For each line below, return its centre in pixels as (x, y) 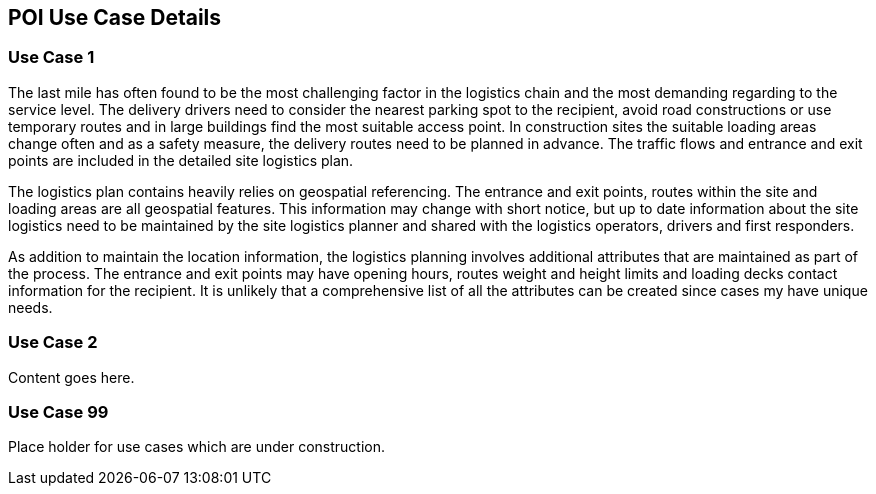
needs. (30, 307)
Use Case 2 (53, 342)
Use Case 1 (51, 57)
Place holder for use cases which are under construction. (196, 447)
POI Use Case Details (115, 17)
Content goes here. (71, 377)
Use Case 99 (58, 411)
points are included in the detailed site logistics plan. (181, 160)
